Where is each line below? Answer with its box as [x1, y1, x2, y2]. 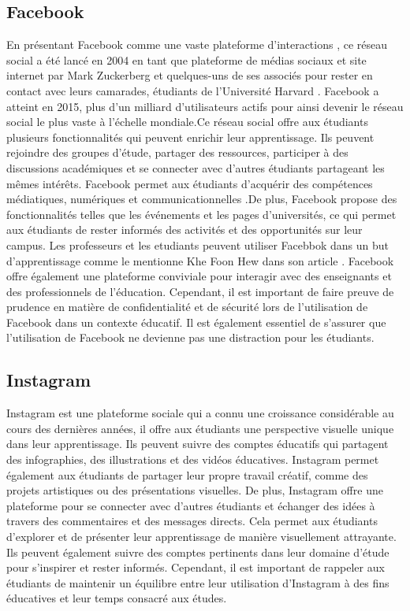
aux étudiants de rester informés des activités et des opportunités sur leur [6, 221, 363, 238]
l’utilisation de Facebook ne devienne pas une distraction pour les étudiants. [6, 329, 375, 346]
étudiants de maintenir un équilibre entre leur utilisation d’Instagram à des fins [6, 574, 389, 591]
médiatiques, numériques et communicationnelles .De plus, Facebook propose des [6, 191, 397, 207]
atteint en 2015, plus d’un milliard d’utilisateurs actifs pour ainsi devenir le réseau [6, 98, 404, 114]
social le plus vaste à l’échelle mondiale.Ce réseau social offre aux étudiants [6, 113, 368, 130]
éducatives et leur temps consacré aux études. [6, 590, 227, 606]
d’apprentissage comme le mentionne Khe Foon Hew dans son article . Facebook [6, 252, 394, 268]
